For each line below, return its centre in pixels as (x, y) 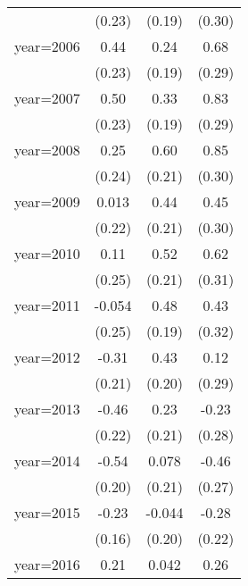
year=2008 (47, 150)
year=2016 (47, 564)
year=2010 (47, 253)
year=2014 (47, 460)
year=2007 (47, 98)
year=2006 (47, 46)
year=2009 (47, 201)
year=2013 (47, 409)
